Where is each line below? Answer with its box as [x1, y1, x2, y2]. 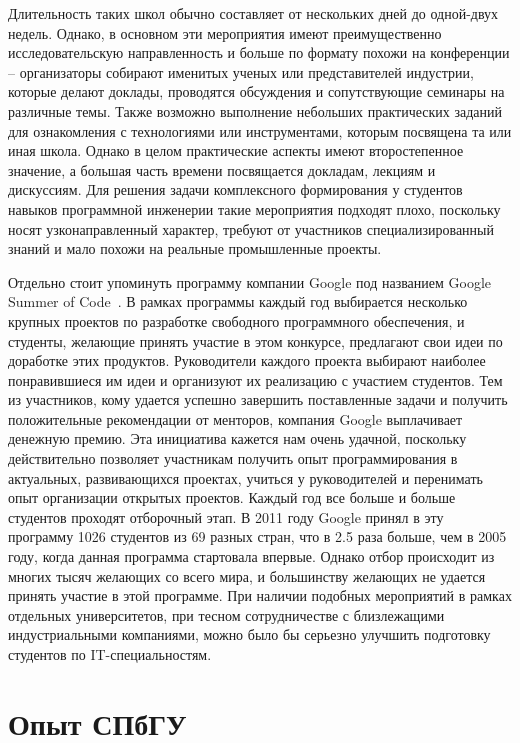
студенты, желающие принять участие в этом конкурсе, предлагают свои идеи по [8, 330, 503, 351]
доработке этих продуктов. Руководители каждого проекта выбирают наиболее [8, 350, 486, 371]
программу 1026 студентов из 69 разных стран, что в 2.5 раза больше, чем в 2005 [8, 526, 507, 547]
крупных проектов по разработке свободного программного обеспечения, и [8, 310, 465, 331]
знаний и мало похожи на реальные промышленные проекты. [8, 238, 382, 259]
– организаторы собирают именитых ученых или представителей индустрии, [8, 61, 474, 82]
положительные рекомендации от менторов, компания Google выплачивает [8, 408, 463, 429]
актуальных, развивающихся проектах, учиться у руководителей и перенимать [8, 467, 483, 488]
